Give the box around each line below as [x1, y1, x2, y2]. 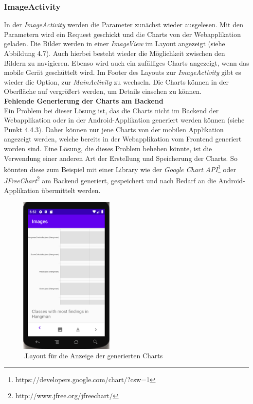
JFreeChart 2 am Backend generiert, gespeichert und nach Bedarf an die [4, 174, 217, 186]
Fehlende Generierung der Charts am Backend [4, 95, 163, 105]
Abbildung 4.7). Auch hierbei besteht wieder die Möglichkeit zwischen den [4, 48, 225, 58]
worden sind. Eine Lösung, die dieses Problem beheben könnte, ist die [4, 143, 212, 153]
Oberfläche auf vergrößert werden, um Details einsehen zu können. [4, 86, 202, 96]
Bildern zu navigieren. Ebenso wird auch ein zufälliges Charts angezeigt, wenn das [4, 57, 249, 68]
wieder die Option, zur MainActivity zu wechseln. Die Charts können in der [4, 76, 229, 87]
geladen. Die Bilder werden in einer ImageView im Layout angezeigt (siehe [4, 38, 225, 49]
